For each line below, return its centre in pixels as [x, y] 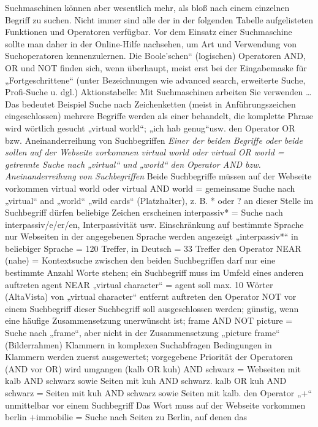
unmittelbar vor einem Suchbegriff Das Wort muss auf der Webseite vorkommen [155, 405]
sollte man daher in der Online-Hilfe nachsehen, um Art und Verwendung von [151, 43]
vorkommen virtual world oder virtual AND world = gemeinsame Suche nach [150, 188]
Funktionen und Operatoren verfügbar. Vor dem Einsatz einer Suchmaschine [149, 32]
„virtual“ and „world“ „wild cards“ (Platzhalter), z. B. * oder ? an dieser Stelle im [159, 200]
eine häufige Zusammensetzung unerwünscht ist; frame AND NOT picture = [149, 320]
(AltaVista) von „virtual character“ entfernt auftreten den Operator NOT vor [151, 296]
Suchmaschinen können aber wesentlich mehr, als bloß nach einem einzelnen [147, 7]
